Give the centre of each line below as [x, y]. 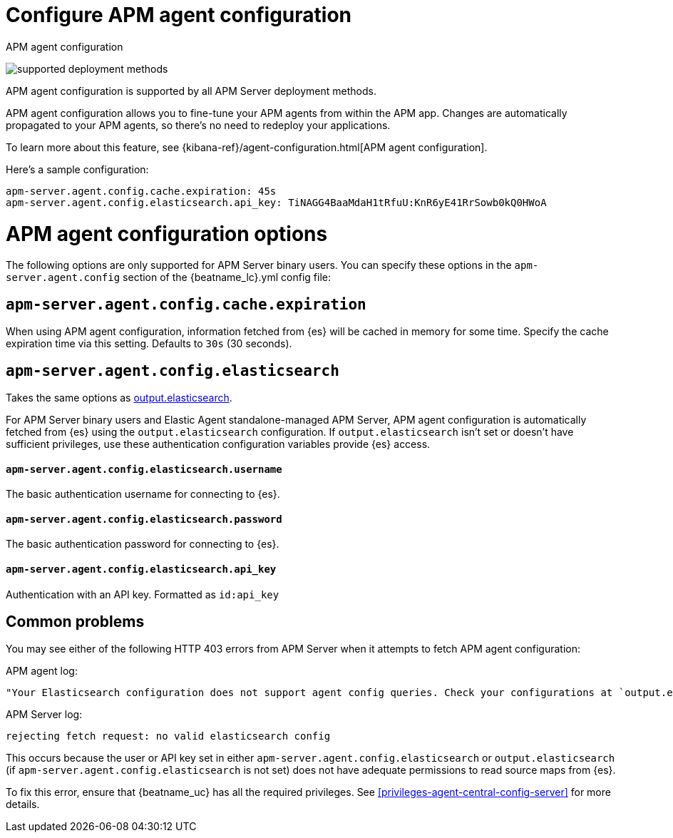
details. [23, 804]
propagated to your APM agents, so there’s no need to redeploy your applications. [198, 125]
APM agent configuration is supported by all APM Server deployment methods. [191, 91]
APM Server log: [44, 715]
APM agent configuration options [167, 234]
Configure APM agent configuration [179, 15]
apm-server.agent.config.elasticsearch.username [144, 469]
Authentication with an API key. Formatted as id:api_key [143, 594]
